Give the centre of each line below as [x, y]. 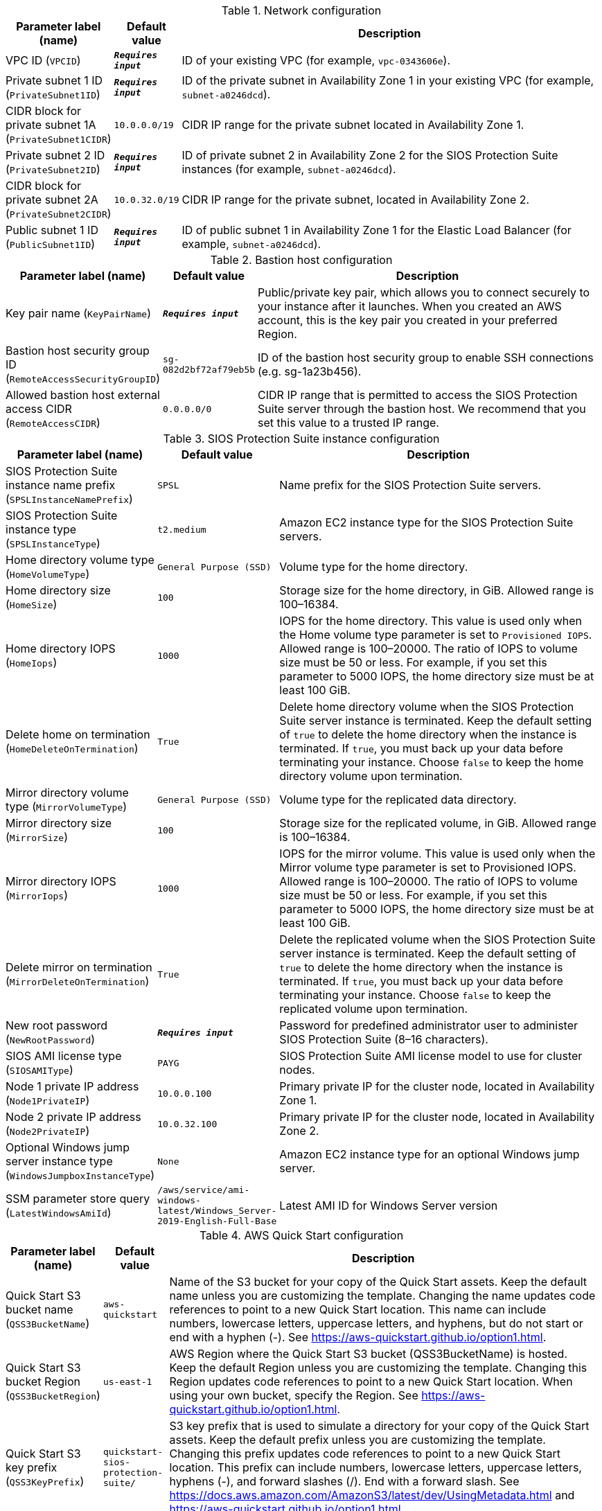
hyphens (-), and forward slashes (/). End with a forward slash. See [344, 1481]
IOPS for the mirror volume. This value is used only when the [437, 854]
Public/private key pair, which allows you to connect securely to [424, 292]
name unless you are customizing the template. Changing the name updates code [382, 1296]
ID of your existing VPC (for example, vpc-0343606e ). [316, 60]
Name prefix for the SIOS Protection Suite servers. [410, 485]
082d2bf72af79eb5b [209, 370]
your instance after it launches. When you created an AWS [410, 306]
